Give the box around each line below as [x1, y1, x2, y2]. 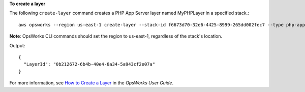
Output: [9, 42, 25, 48]
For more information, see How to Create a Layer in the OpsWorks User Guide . [9, 80, 174, 86]
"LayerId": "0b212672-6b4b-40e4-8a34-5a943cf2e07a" [23, 62, 155, 67]
